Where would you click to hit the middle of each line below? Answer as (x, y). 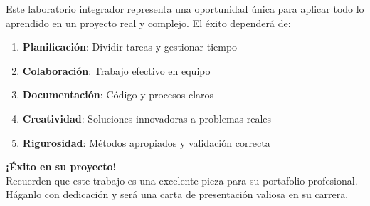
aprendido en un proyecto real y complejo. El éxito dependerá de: (148, 22)
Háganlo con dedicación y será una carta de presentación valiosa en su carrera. (177, 194)
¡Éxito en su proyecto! (61, 166)
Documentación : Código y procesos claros (118, 94)
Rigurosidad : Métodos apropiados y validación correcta (146, 142)
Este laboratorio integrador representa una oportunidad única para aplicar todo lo (185, 9)
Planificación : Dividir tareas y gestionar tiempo (130, 47)
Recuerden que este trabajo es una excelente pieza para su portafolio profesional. (182, 180)
